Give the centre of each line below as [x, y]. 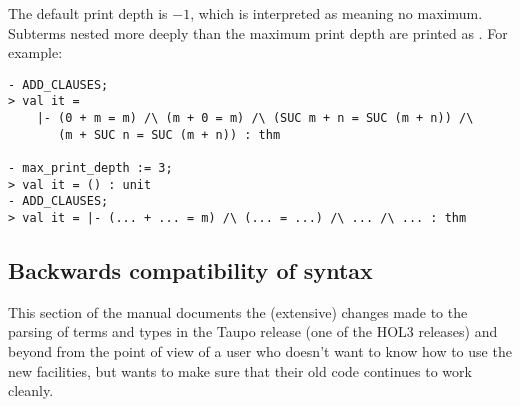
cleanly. [31, 390]
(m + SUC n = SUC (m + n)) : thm [169, 134]
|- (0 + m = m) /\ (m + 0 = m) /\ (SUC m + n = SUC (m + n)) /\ [255, 118]
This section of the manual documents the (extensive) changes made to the [238, 311]
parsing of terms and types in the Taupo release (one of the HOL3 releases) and [253, 331]
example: [35, 52]
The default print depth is [88, 13]
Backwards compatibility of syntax [190, 270]
